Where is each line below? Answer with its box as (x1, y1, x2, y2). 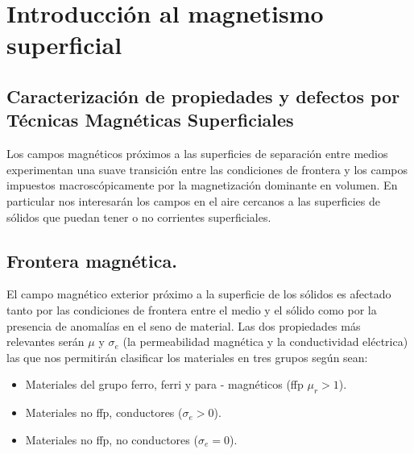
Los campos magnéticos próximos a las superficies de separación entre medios (6, 145, 388, 162)
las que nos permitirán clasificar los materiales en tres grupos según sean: (6, 348, 368, 365)
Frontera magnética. (6, 248, 177, 273)
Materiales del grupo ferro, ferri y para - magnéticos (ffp (25, 376, 304, 393)
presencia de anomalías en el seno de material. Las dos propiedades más (6, 317, 361, 334)
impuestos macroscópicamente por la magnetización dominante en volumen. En (6, 177, 398, 194)
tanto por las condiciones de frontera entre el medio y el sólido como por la (6, 301, 377, 318)
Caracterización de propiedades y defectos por (6, 83, 400, 108)
